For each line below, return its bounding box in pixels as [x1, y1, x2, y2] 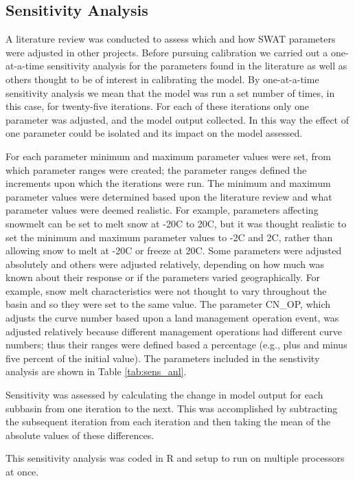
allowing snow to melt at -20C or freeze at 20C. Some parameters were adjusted [5, 243, 342, 258]
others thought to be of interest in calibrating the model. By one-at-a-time [5, 71, 319, 86]
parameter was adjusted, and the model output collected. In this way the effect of [5, 112, 349, 126]
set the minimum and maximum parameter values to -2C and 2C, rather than [5, 230, 333, 244]
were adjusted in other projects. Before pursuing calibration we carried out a [5, 45, 328, 59]
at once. [5, 465, 39, 479]
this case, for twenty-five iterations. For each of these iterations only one [5, 99, 310, 113]
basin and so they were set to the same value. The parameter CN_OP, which [5, 297, 331, 311]
